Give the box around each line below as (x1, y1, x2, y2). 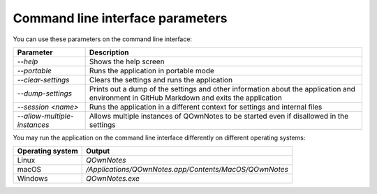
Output (86, 147, 110, 156)
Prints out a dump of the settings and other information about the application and (89, 84, 356, 94)
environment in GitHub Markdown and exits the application (89, 93, 283, 103)
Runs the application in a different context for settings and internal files (89, 102, 323, 112)
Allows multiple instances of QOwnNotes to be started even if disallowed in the (89, 111, 349, 121)
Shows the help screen (89, 57, 165, 66)
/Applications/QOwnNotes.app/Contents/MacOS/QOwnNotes (86, 165, 289, 174)
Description (89, 47, 129, 57)
